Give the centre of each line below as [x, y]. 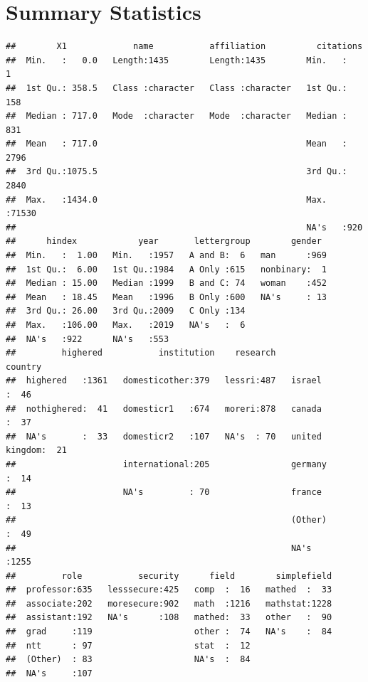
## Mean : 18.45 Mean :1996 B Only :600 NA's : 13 [167, 297]
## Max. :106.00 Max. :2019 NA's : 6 [126, 325]
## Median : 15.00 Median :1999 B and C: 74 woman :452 [167, 283]
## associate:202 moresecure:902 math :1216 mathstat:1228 [169, 603]
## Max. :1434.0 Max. [167, 199]
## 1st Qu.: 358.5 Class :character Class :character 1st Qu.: [177, 88]
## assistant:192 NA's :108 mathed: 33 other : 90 [169, 618]
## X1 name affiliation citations [184, 47]
